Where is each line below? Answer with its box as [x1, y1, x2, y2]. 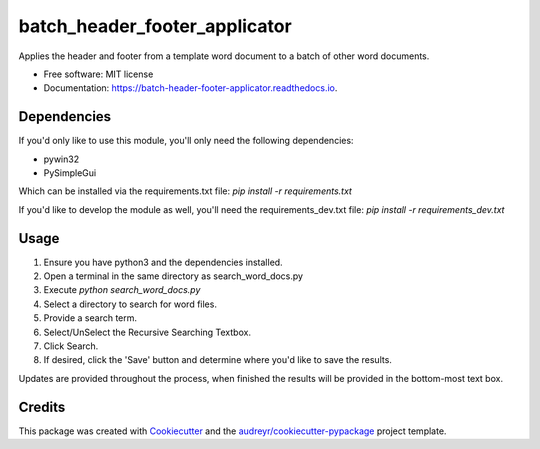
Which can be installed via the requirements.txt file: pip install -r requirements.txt [18, 185, 352, 197]
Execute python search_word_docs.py [43, 284, 201, 296]
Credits [18, 398, 66, 415]
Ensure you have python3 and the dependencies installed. [43, 256, 284, 268]
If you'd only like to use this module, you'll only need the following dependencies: [18, 135, 354, 147]
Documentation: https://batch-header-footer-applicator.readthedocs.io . [43, 82, 338, 94]
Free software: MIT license [43, 68, 154, 80]
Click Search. [43, 340, 99, 352]
